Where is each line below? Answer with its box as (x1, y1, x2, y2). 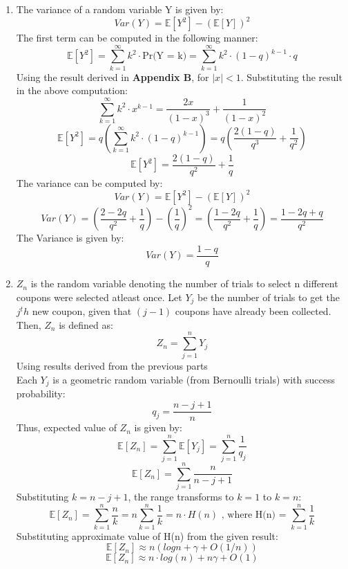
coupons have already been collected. (175, 304, 331, 318)
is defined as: (59, 317, 113, 332)
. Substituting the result (240, 69, 342, 84)
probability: (16, 386, 66, 401)
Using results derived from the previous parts (16, 359, 208, 373)
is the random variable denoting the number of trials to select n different (30, 276, 338, 291)
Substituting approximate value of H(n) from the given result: (16, 528, 278, 543)
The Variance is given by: (16, 231, 124, 245)
